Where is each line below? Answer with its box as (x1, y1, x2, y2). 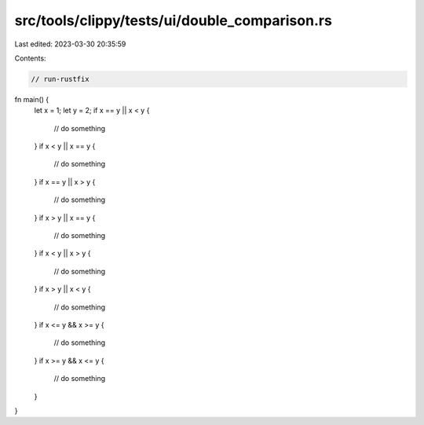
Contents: (14, 53, 46, 63)
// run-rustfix (31, 75, 90, 83)
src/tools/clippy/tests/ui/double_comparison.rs (14, 12, 333, 29)
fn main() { (14, 94, 49, 104)
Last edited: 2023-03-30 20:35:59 (14, 39, 126, 49)
